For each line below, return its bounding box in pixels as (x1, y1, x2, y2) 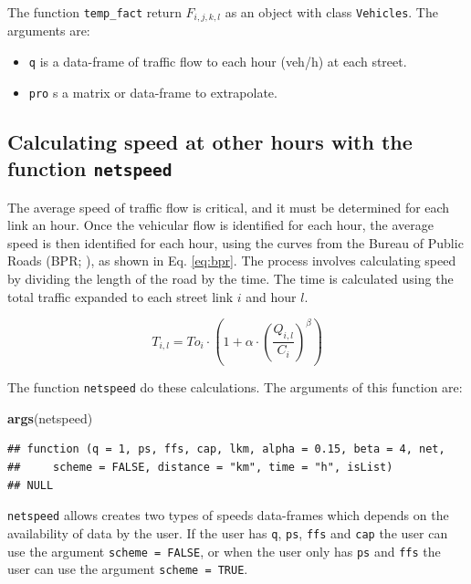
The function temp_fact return (7, 3, 182, 21)
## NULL (7, 478, 54, 492)
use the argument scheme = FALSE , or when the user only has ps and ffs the (7, 541, 441, 560)
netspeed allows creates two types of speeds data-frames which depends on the (7, 506, 449, 525)
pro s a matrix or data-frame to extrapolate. (28, 82, 277, 101)
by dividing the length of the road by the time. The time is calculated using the (7, 268, 454, 287)
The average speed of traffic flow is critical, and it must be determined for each (7, 197, 450, 216)
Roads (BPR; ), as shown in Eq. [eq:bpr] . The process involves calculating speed (7, 251, 456, 270)
